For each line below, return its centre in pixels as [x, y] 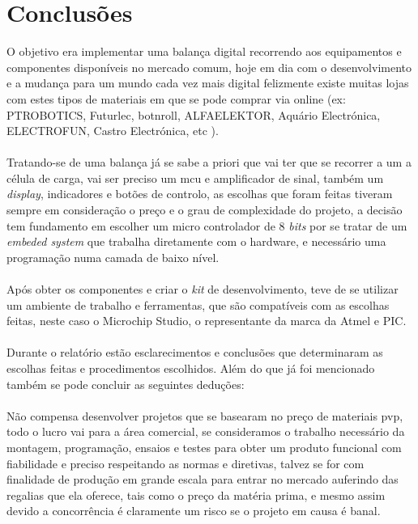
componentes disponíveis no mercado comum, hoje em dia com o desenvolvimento [209, 67]
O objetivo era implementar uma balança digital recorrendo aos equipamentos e [204, 51]
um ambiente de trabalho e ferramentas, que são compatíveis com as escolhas [198, 304]
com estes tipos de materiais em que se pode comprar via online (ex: [176, 98]
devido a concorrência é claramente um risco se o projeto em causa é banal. [194, 511]
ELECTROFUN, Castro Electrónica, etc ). [113, 131]
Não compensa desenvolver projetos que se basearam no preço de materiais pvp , [205, 415]
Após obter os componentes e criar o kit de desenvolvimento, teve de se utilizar [203, 289]
